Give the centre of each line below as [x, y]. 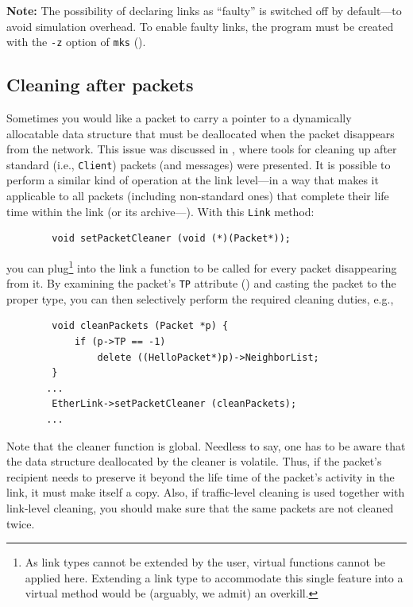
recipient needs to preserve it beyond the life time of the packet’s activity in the [201, 476]
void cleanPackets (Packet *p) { [140, 326]
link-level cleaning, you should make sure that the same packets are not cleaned [200, 507]
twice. [21, 523]
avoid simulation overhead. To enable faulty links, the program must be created [200, 26]
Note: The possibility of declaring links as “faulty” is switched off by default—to [204, 10]
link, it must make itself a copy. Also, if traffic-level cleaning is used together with [206, 492]
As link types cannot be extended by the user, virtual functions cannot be [205, 562]
